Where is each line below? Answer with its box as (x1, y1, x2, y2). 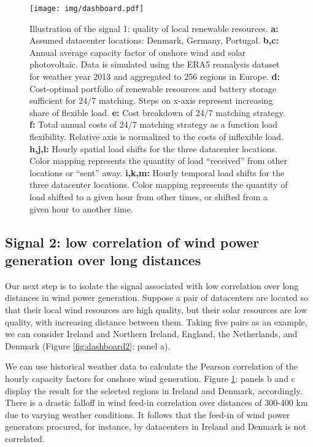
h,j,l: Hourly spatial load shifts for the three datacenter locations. (29, 142, 277, 155)
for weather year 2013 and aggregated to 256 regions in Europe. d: (29, 70, 280, 83)
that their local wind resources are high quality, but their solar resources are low (5, 303, 307, 316)
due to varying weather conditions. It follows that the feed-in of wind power (5, 408, 290, 421)
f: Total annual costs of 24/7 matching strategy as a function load (29, 118, 278, 131)
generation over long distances (5, 250, 201, 269)
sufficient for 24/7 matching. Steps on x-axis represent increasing (29, 94, 273, 107)
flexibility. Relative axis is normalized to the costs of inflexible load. (29, 130, 284, 142)
